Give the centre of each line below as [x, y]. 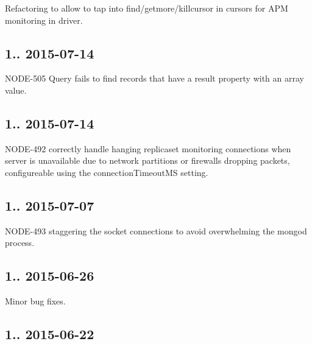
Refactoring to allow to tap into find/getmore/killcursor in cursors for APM [147, 8]
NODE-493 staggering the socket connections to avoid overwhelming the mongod [156, 230]
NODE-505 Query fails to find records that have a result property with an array [154, 78]
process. [20, 243]
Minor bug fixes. [35, 301]
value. [16, 90]
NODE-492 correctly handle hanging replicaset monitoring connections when [148, 148]
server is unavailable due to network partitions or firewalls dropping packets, [147, 160]
